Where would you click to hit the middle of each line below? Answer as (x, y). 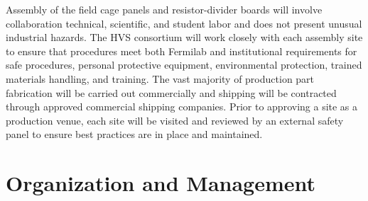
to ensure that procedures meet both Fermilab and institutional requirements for (182, 51)
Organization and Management (161, 183)
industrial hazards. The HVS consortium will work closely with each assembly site (184, 37)
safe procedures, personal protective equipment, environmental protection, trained (184, 65)
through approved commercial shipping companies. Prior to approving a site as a (182, 107)
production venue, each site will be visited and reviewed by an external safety (175, 120)
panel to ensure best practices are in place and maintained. (134, 134)
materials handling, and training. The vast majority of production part (160, 78)
